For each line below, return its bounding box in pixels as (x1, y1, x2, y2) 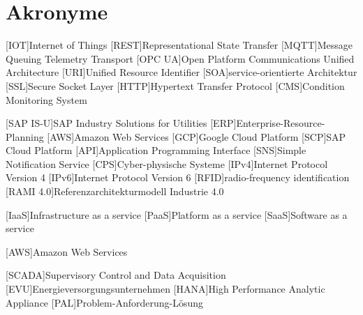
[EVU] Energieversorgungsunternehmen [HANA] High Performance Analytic (6, 282, 325, 296)
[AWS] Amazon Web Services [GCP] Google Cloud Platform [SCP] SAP (47, 129, 346, 144)
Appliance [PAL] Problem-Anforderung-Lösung (6, 295, 204, 309)
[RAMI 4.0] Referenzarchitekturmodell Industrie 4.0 (6, 184, 224, 199)
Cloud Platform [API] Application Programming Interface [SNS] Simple (6, 143, 306, 157)
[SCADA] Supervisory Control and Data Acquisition (6, 268, 226, 282)
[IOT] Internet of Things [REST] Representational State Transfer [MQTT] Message (6, 38, 353, 52)
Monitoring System (6, 92, 87, 107)
